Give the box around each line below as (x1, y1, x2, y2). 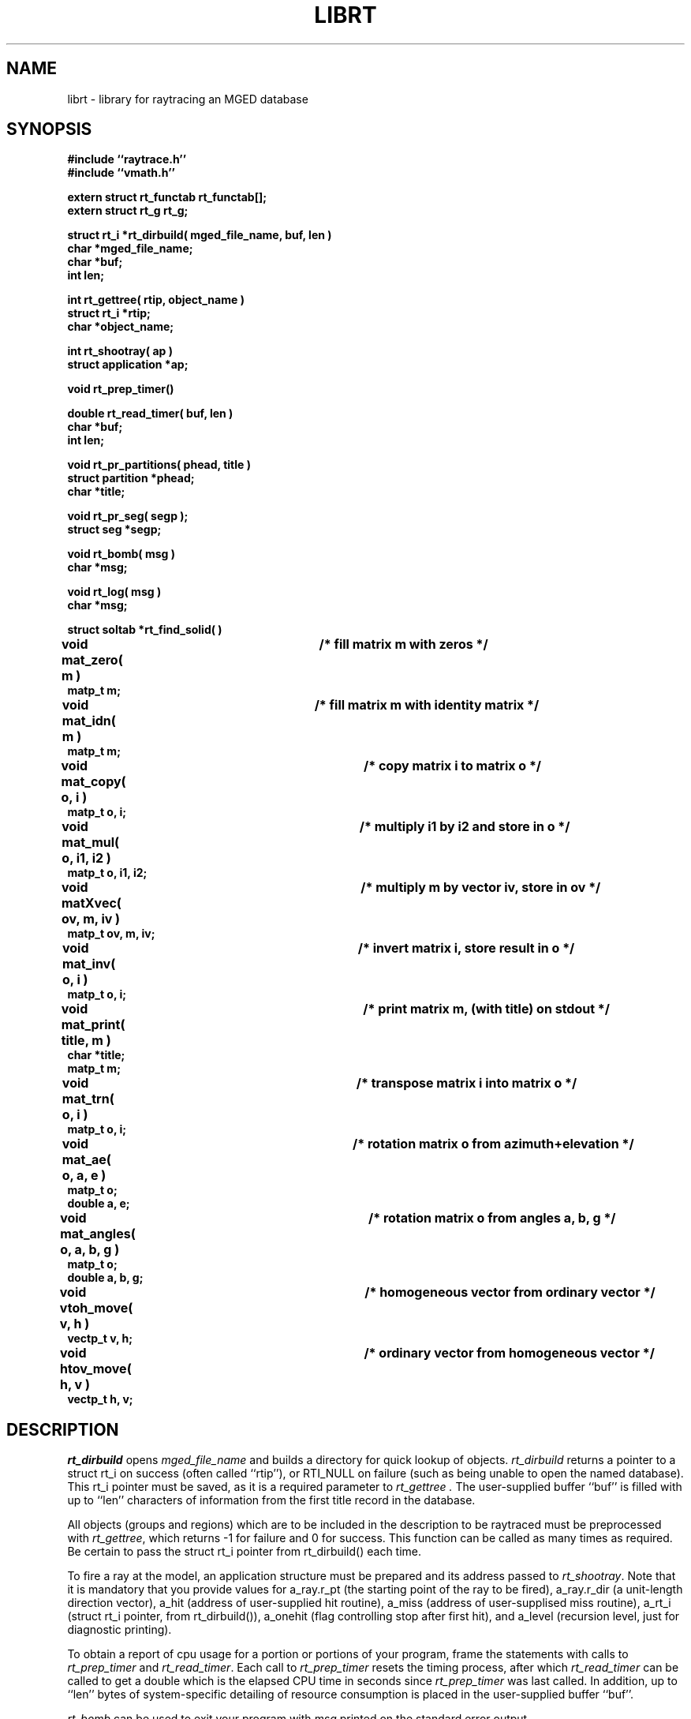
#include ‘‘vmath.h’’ (67, 166, 175, 180)
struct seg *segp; (67, 522, 162, 537)
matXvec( (62, 895, 121, 912)
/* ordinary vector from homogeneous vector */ (364, 1345, 655, 1361)
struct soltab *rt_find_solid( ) (67, 623, 222, 637)
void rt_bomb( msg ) (67, 547, 175, 561)
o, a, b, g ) (60, 1241, 120, 1258)
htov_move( (60, 1361, 132, 1377)
